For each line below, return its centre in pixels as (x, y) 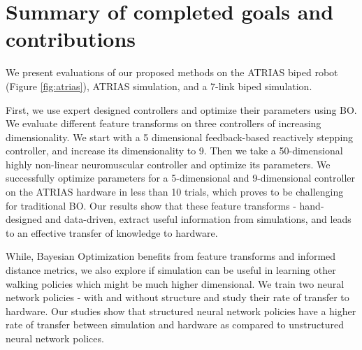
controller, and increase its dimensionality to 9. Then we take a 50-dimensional (174, 151)
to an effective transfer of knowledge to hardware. (112, 232)
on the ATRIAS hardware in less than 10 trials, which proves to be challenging (175, 192)
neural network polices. (55, 338)
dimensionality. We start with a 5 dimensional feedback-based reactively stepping (180, 137)
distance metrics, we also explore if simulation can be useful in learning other (171, 270)
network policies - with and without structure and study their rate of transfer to (178, 297)
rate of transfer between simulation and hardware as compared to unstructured (175, 325)
